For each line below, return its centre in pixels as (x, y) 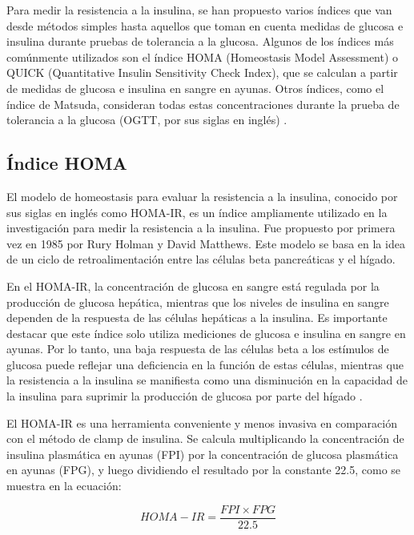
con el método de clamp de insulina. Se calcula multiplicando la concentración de (205, 438)
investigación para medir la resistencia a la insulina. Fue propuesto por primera (201, 228)
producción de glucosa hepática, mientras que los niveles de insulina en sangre (198, 302)
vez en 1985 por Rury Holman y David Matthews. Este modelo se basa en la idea (206, 243)
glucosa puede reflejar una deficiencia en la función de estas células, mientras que (205, 364)
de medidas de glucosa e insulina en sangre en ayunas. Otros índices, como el (195, 88)
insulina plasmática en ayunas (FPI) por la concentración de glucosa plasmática (203, 454)
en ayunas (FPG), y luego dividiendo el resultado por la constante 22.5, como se (204, 470)
